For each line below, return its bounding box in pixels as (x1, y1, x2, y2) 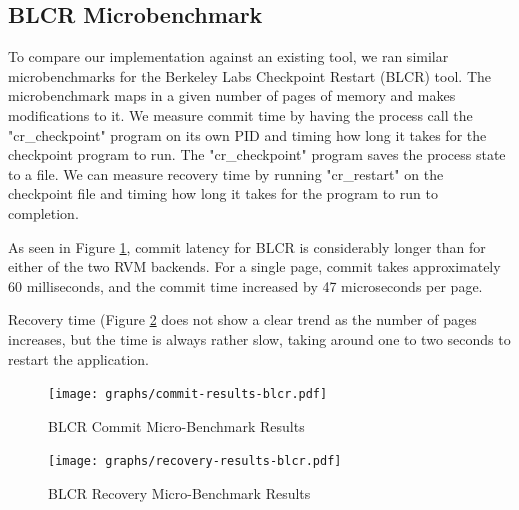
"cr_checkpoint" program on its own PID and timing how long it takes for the (8, 124, 487, 145)
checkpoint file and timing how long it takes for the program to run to (8, 183, 438, 204)
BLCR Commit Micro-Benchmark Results (48, 415, 305, 436)
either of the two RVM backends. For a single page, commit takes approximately (8, 256, 501, 277)
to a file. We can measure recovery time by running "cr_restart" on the (8, 163, 444, 184)
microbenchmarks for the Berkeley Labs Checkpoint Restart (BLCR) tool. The (8, 65, 491, 86)
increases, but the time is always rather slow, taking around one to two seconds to (8, 328, 511, 349)
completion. (8, 202, 79, 223)
